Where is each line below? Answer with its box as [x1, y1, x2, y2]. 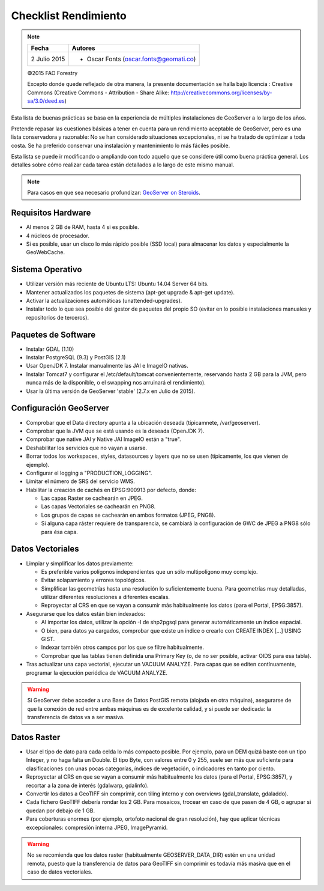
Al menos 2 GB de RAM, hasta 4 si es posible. [26, 224, 139, 231]
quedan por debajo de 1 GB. [26, 807, 95, 814]
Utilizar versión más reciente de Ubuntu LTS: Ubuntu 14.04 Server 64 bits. [26, 280, 209, 288]
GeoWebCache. [26, 249, 65, 256]
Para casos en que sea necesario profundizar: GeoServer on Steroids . [27, 189, 200, 196]
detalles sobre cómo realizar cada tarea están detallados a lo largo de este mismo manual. [11, 161, 235, 168]
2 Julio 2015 [31, 55, 65, 63]
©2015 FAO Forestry [27, 69, 78, 76]
